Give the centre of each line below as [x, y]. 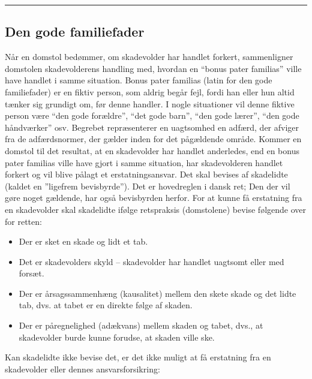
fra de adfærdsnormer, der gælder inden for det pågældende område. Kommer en [153, 139]
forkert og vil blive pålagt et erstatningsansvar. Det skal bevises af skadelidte [146, 174]
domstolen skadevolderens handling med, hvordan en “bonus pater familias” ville [153, 68]
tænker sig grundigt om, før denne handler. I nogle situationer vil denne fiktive [150, 103]
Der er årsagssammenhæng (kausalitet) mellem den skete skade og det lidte [157, 293]
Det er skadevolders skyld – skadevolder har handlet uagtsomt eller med [151, 261]
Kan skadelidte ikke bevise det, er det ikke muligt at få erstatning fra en [138, 357]
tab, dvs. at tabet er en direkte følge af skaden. [106, 305]
